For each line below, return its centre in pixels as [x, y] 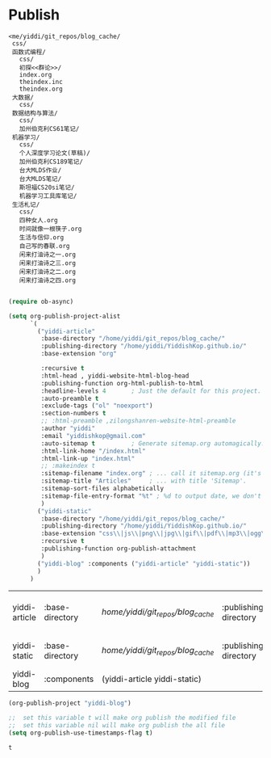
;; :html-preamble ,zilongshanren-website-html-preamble [138, 421]
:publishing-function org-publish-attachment [119, 549]
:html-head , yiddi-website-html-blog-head [115, 376]
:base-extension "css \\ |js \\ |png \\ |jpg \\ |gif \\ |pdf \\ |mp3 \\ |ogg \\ [154, 534]
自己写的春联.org [44, 246]
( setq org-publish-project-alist [65, 316]
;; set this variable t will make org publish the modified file [122, 718]
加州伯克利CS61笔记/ [49, 128]
